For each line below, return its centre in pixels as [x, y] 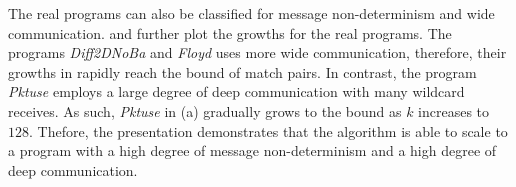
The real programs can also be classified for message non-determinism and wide [251, 13]
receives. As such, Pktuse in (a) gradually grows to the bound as [205, 110]
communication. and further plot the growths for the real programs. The [230, 32]
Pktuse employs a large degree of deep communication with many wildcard [236, 91]
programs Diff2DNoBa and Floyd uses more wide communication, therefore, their [257, 52]
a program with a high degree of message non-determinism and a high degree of [252, 150]
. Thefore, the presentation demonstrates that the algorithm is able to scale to [268, 130]
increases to [454, 110]
